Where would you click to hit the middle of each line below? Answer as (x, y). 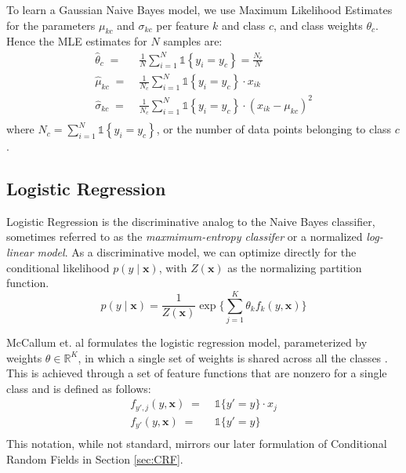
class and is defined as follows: (79, 388)
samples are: (193, 41)
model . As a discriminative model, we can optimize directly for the (197, 252)
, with (173, 267)
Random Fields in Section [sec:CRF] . (95, 458)
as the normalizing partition (295, 267)
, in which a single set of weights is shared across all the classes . (233, 357)
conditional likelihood (58, 267)
